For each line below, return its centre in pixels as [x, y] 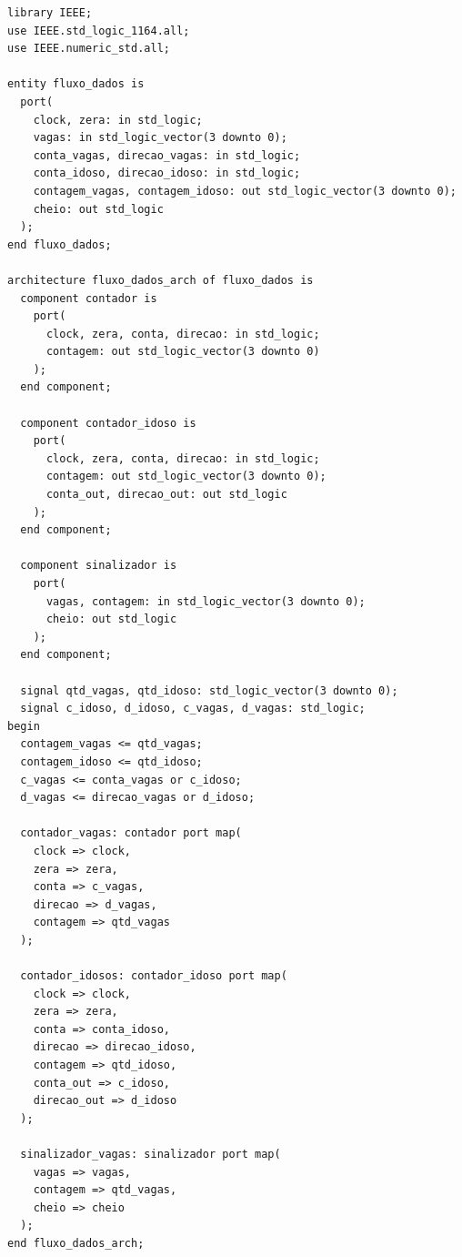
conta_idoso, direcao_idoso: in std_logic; [167, 173]
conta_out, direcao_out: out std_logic [166, 495]
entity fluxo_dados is [76, 84]
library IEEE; [50, 13]
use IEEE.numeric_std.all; [89, 49]
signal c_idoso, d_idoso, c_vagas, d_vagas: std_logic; [193, 709]
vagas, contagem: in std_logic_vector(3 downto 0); [206, 601]
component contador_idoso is [108, 423]
